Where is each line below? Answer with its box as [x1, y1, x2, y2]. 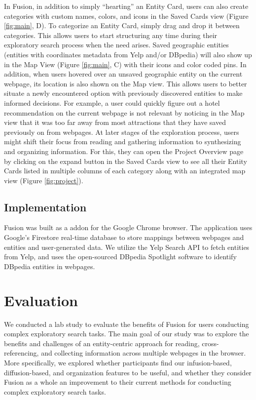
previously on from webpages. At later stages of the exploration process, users [4, 126, 239, 137]
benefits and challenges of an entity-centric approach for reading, [4, 338, 200, 348]
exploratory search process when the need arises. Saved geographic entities [4, 40, 229, 50]
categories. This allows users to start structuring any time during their [4, 30, 218, 40]
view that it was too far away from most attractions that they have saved [4, 117, 226, 127]
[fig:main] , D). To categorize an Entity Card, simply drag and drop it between [4, 20, 240, 31]
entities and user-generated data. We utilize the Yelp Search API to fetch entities [4, 241, 250, 252]
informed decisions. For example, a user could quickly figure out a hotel [4, 97, 220, 108]
